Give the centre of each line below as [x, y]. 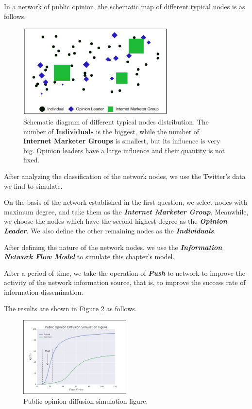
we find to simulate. [33, 186]
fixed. [32, 160]
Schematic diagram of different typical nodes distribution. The [116, 122]
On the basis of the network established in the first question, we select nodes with [126, 202]
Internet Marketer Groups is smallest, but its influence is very [122, 141]
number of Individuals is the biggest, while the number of [111, 131]
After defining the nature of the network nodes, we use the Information [113, 247]
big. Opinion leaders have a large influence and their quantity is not [124, 150]
